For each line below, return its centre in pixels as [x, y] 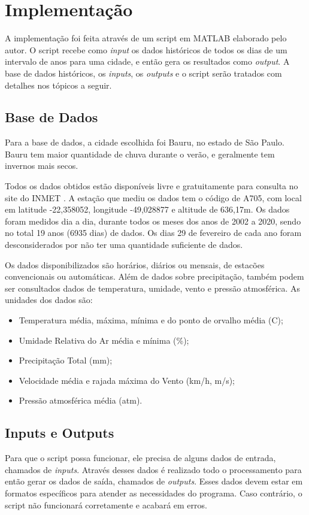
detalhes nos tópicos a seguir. [58, 85]
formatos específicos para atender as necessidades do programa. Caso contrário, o [154, 493]
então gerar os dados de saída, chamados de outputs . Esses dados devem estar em [154, 481]
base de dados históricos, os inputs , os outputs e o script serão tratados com [143, 73]
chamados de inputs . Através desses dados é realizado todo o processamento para [153, 469]
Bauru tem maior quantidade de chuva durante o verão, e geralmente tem [140, 154]
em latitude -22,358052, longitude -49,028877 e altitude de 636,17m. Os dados [147, 209]
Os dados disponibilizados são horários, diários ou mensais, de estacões [135, 264]
